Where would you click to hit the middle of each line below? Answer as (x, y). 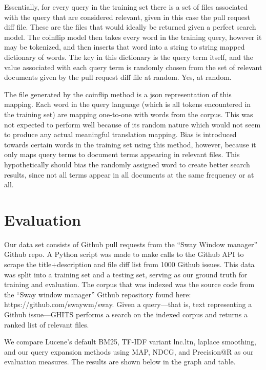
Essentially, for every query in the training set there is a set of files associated (126, 7)
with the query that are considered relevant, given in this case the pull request (127, 17)
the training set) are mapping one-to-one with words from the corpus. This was (129, 114)
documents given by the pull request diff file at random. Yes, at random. (118, 77)
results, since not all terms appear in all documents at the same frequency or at (129, 174)
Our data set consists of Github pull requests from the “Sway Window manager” (131, 244)
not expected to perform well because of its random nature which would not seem (132, 124)
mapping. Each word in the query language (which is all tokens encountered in (128, 104)
